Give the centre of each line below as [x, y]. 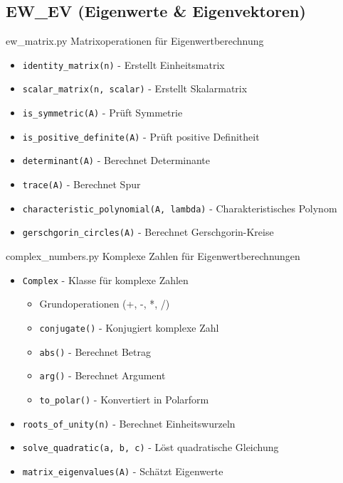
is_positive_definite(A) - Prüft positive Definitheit [141, 136]
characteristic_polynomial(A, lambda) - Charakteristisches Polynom [180, 208]
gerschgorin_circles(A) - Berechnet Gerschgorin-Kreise [148, 232]
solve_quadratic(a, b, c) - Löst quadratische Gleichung [151, 447]
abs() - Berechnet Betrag [95, 351]
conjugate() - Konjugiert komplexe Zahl [129, 327]
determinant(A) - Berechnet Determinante [116, 160]
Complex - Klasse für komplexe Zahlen [105, 280]
